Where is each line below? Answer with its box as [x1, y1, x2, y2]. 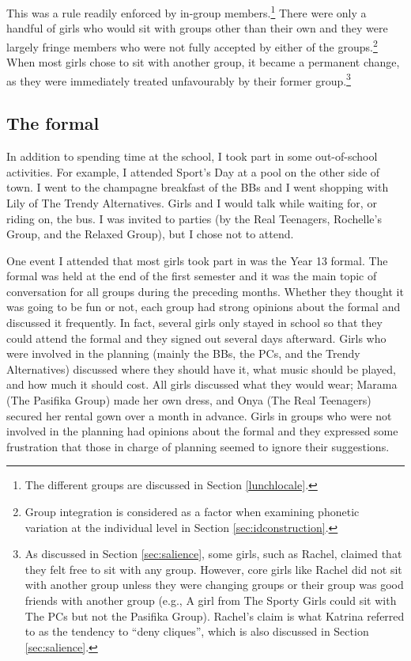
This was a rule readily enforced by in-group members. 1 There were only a [6, 2, 367, 21]
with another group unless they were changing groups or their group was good [25, 576, 404, 593]
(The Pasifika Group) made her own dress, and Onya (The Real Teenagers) [6, 392, 371, 408]
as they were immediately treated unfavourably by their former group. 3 [6, 70, 351, 89]
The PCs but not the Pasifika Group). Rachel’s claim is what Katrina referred [25, 607, 405, 624]
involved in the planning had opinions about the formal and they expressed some [6, 423, 398, 439]
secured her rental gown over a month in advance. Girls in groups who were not [6, 407, 392, 424]
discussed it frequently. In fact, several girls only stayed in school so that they [6, 314, 383, 331]
